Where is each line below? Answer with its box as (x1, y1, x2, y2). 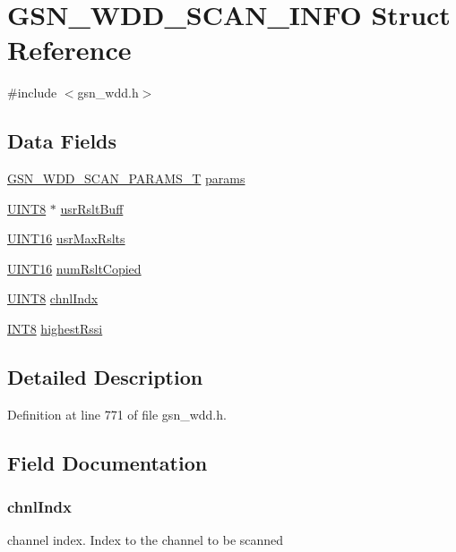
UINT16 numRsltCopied (7, 259, 142, 277)
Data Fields (7, 127, 117, 155)
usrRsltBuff (60, 199, 124, 217)
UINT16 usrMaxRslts (7, 229, 125, 248)
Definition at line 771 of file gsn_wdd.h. (7, 404, 227, 423)
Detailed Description (7, 363, 203, 391)
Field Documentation (7, 448, 208, 476)
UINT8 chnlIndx (7, 289, 99, 308)
